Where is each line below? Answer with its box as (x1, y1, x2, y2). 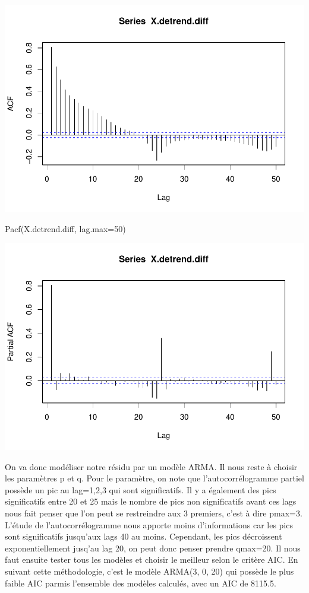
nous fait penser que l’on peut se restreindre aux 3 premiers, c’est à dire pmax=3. (5, 507, 302, 519)
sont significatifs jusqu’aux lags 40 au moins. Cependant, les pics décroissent (5, 530, 282, 543)
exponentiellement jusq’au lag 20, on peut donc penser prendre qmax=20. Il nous (5, 541, 301, 554)
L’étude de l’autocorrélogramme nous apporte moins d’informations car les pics (5, 518, 293, 531)
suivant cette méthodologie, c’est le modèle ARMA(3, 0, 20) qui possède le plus (5, 565, 294, 577)
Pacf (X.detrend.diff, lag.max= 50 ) (5, 222, 126, 234)
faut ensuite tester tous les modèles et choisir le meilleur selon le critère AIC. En (5, 553, 298, 566)
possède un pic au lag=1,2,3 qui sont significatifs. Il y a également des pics (5, 483, 276, 496)
